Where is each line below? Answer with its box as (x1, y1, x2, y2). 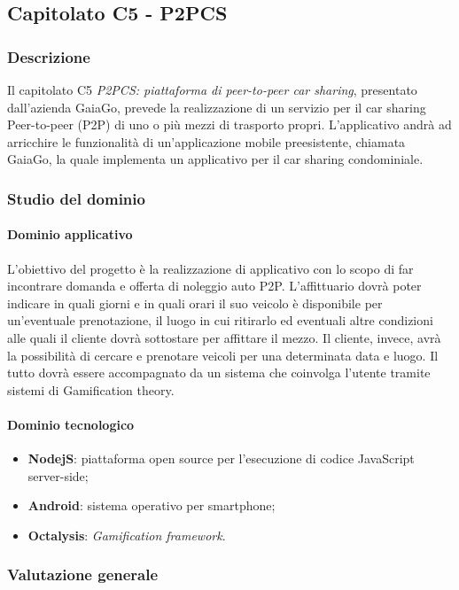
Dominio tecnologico (7, 415, 135, 433)
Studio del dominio (7, 187, 145, 209)
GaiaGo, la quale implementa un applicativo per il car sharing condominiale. (7, 150, 424, 168)
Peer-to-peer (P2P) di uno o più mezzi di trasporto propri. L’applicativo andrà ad (7, 115, 452, 134)
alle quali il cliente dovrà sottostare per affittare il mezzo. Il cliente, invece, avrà (7, 328, 441, 346)
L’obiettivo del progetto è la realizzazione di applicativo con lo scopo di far (7, 259, 414, 277)
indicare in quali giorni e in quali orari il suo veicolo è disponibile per (7, 293, 383, 312)
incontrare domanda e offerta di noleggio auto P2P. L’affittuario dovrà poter (7, 276, 422, 295)
